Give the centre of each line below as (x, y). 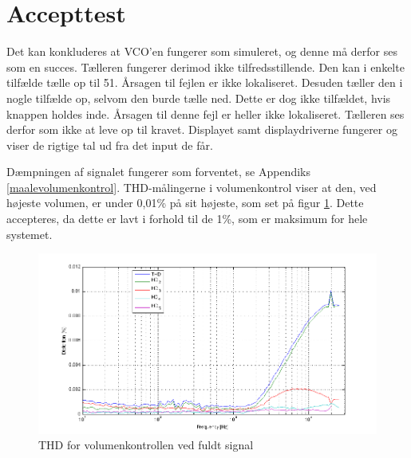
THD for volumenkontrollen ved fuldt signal (146, 445)
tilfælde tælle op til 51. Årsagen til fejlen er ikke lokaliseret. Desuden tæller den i (205, 82)
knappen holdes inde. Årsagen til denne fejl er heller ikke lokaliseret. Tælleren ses (205, 114)
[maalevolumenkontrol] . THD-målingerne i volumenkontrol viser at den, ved (192, 187)
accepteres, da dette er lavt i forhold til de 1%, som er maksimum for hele (187, 219)
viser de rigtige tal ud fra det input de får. (110, 145)
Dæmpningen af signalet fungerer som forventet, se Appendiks (158, 172)
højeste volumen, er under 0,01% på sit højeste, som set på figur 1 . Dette (185, 203)
